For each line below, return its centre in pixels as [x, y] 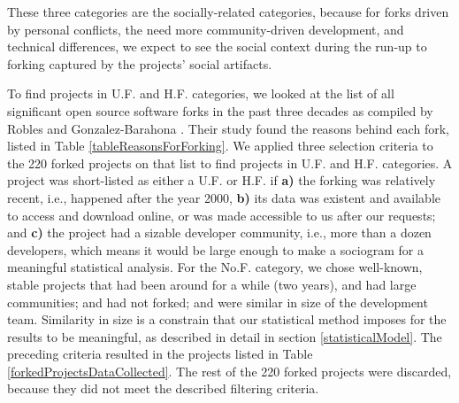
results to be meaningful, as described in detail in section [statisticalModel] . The [225, 336]
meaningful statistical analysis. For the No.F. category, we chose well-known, [215, 267]
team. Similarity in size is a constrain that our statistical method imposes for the [227, 319]
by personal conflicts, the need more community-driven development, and [206, 29]
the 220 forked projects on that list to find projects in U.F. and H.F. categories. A [230, 163]
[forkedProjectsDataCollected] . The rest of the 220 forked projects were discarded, [229, 371]
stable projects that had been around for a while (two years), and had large [212, 284]
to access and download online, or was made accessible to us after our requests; [222, 215]
